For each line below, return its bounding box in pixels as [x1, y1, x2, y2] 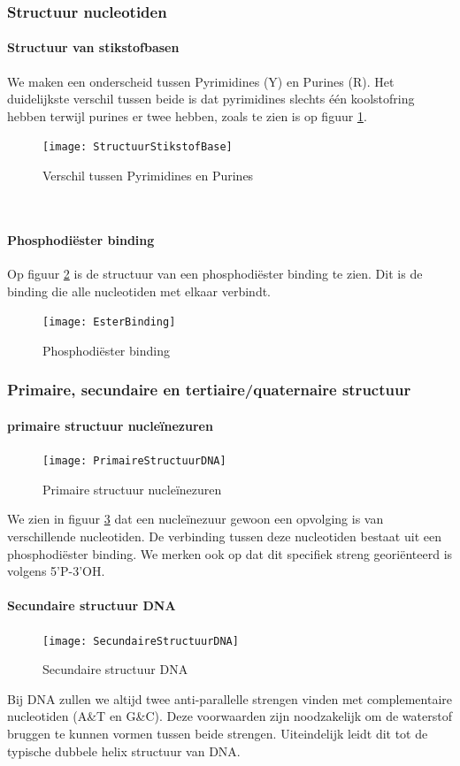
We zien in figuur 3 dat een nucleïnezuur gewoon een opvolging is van [7, 509, 384, 528]
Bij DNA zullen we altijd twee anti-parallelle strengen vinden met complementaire [7, 689, 452, 708]
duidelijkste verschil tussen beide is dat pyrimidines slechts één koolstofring [7, 89, 415, 108]
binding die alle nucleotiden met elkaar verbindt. [7, 281, 272, 300]
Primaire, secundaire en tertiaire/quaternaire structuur [7, 379, 411, 401]
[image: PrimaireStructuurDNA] [42, 455, 226, 468]
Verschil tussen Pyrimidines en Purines [42, 166, 254, 185]
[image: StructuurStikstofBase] [42, 141, 233, 154]
